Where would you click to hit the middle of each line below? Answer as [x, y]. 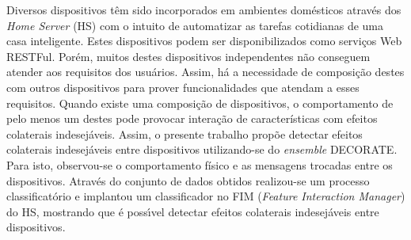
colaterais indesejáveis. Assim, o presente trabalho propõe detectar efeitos [185, 133]
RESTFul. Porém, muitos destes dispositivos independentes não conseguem [188, 56]
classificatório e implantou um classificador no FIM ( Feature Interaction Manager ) [206, 196]
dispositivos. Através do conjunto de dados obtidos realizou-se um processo [188, 180]
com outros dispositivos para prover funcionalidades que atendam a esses [183, 87]
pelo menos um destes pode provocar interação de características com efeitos [192, 118]
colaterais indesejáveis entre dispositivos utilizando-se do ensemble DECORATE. [202, 149]
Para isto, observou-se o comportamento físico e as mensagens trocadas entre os [200, 164]
